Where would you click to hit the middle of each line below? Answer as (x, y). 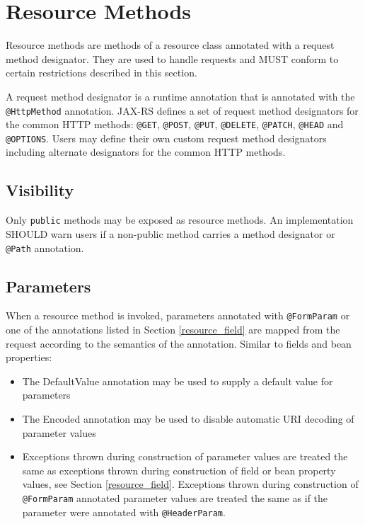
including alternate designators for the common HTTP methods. (146, 152)
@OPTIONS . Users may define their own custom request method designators (166, 138)
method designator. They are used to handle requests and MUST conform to (172, 58)
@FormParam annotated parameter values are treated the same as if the (175, 497)
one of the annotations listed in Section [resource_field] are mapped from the (173, 330)
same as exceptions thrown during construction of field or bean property (179, 470)
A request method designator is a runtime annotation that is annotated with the (180, 96)
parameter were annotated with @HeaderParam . (124, 512)
